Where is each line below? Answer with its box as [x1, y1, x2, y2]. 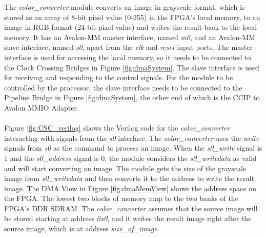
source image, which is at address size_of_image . [4, 223, 159, 234]
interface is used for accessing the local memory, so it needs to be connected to [4, 51, 251, 62]
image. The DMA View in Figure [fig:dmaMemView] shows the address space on [4, 183, 256, 193]
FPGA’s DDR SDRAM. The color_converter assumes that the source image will [4, 203, 258, 213]
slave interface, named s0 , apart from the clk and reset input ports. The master [4, 42, 253, 52]
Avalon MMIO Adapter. [4, 102, 79, 113]
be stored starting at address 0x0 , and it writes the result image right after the [4, 213, 252, 224]
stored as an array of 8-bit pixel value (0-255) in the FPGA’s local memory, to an [4, 11, 260, 22]
